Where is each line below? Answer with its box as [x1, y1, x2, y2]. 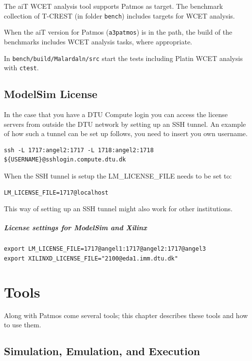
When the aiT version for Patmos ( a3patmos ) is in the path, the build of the [4, 27, 233, 37]
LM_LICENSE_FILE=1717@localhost [4, 189, 108, 196]
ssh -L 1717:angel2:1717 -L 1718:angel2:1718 [4, 146, 154, 154]
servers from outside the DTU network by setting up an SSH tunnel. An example [4, 119, 246, 129]
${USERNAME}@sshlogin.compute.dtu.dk [4, 156, 126, 163]
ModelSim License [4, 86, 98, 101]
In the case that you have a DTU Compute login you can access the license [4, 109, 228, 120]
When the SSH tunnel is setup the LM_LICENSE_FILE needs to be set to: [4, 170, 232, 180]
